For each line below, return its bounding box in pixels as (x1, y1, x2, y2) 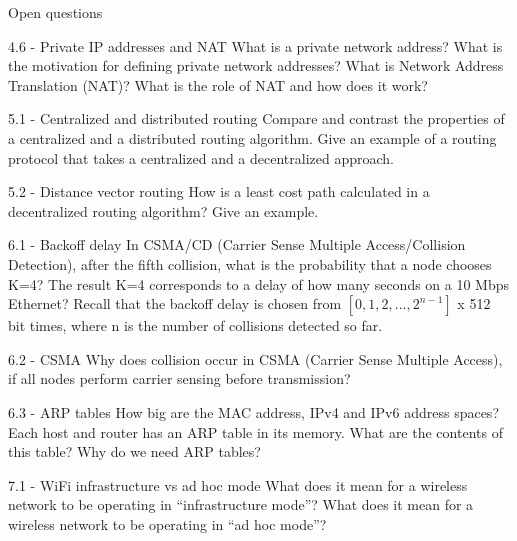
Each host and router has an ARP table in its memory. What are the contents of (8, 421, 503, 442)
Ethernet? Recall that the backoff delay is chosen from (8, 293, 342, 314)
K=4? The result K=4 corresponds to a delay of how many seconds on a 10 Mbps (8, 273, 510, 294)
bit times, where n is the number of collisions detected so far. (8, 315, 383, 336)
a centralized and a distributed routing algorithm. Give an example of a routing (8, 127, 497, 148)
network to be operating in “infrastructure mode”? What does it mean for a (8, 494, 474, 515)
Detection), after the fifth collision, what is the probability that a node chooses (8, 253, 492, 274)
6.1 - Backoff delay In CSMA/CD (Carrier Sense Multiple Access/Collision (8, 234, 466, 255)
